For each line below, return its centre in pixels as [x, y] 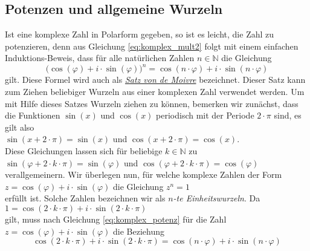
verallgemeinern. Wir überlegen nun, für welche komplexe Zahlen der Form [144, 174]
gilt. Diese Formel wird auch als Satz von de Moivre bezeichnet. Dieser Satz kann [155, 80]
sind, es [288, 115]
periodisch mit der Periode [205, 115]
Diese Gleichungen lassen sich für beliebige [84, 151]
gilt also [20, 127]
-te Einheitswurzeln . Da [217, 198]
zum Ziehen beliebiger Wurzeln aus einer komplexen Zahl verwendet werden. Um [155, 92]
